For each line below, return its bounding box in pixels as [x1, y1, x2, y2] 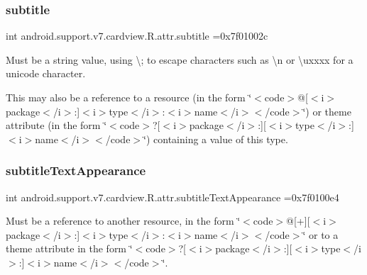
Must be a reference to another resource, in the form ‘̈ [6, 213, 241, 228]
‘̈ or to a [302, 227, 339, 242]
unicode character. [6, 66, 86, 81]
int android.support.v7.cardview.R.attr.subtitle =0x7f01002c [6, 28, 268, 43]
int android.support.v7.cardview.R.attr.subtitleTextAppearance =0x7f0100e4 [6, 189, 339, 204]
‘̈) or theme [302, 103, 351, 118]
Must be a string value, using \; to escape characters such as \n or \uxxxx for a [6, 52, 354, 67]
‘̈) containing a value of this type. [143, 131, 288, 146]
